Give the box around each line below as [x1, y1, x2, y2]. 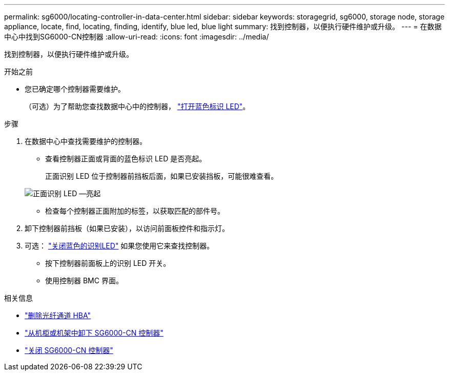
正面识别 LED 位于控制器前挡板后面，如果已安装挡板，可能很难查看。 [45, 172, 278, 180]
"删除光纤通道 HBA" [25, 311, 91, 320]
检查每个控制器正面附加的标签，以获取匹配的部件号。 [45, 206, 224, 215]
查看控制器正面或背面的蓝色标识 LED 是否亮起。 [45, 154, 207, 163]
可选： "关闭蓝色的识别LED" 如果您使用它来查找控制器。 [25, 241, 214, 250]
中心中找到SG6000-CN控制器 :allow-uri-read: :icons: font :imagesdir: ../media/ [4, 32, 269, 41]
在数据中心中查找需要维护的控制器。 [25, 137, 147, 145]
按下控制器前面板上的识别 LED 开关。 [45, 259, 171, 267]
